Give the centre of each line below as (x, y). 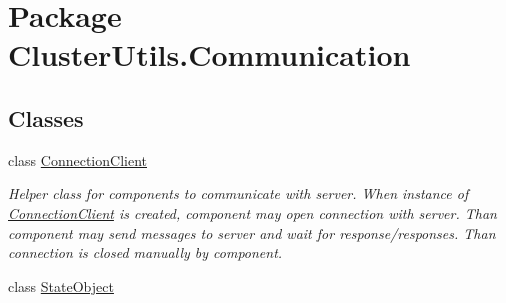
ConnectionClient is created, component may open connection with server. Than (252, 212)
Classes (46, 117)
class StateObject (61, 285)
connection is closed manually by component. (145, 252)
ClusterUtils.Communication (209, 54)
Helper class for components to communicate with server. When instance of (238, 193)
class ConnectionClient (77, 159)
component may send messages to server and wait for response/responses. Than (252, 232)
